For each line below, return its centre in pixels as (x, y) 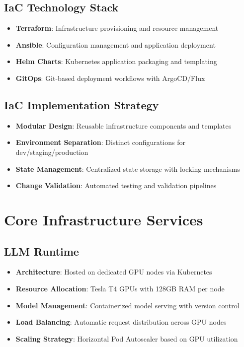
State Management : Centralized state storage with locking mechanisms (128, 169)
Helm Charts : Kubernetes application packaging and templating (116, 61)
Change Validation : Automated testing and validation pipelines (116, 185)
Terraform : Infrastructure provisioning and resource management (117, 28)
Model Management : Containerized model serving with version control (127, 305)
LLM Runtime (41, 251)
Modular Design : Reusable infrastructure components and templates (123, 125)
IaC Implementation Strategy (81, 104)
